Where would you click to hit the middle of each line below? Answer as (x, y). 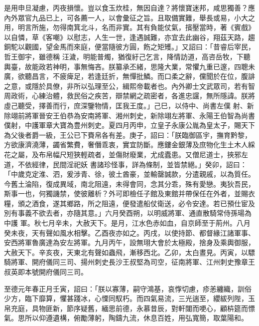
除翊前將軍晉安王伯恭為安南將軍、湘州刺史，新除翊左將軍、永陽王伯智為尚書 (129, 115)
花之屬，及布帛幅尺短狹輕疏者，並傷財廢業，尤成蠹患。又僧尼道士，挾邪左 (126, 154)
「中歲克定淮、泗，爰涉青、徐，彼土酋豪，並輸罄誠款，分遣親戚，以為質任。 (129, 174)
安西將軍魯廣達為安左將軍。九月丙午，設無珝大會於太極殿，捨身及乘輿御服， (129, 242)
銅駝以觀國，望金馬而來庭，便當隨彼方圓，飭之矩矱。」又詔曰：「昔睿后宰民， (129, 47)
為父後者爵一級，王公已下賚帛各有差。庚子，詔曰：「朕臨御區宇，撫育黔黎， (128, 135)
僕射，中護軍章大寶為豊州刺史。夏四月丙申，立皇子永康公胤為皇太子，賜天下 (129, 125)
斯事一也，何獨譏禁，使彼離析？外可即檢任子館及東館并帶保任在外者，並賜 (126, 193)
